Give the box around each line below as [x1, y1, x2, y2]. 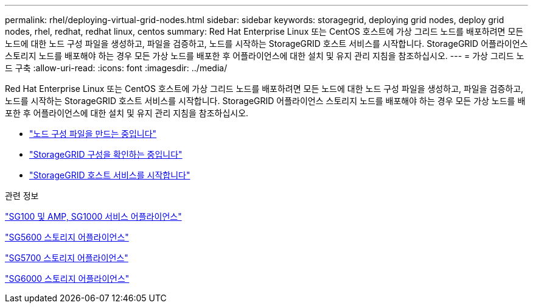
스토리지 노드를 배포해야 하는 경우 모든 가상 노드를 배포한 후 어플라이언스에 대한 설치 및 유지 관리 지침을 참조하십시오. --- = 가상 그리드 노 [5, 51, 524, 61]
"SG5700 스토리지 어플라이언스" [5, 253, 128, 263]
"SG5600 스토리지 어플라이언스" [5, 232, 129, 242]
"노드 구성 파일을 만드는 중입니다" [29, 128, 157, 139]
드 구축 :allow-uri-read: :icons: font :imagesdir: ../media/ [5, 63, 228, 73]
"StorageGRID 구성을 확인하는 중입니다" [29, 149, 183, 159]
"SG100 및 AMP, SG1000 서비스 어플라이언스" [5, 211, 182, 222]
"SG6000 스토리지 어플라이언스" [5, 273, 130, 284]
